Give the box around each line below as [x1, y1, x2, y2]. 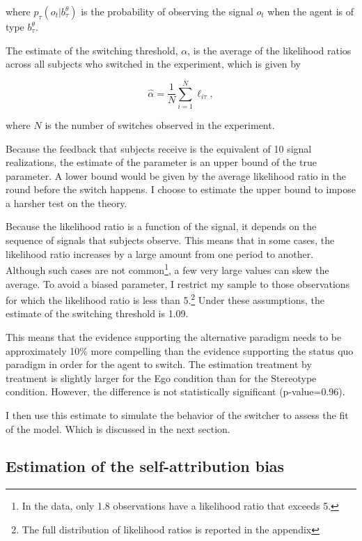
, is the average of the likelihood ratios [187, 43, 352, 57]
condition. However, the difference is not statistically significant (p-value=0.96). [6, 384, 345, 399]
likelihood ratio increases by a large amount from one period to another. [6, 246, 314, 261]
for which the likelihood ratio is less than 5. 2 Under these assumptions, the [6, 291, 325, 307]
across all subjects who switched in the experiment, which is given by [6, 56, 301, 71]
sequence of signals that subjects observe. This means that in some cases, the [6, 233, 335, 247]
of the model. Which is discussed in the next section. [6, 421, 230, 436]
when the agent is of [267, 4, 354, 18]
